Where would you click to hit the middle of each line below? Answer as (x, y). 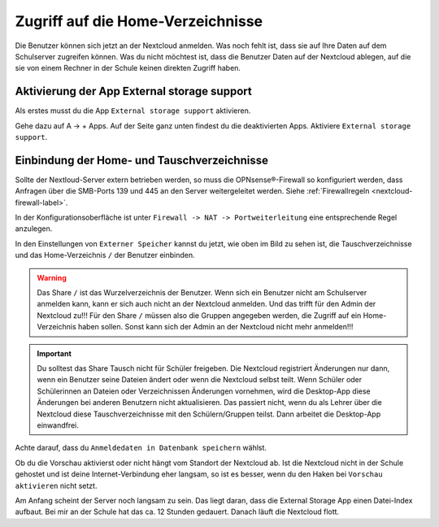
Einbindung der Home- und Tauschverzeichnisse (141, 160)
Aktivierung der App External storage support (133, 91)
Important (54, 353)
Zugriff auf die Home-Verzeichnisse (139, 21)
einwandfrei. (58, 425)
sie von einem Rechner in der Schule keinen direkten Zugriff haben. (128, 68)
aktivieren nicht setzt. (56, 486)
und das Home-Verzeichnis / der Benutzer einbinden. (105, 255)
